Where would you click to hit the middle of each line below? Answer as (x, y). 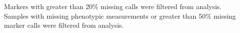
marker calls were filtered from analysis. (64, 25)
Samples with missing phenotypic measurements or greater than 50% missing (120, 16)
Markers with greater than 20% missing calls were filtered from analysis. (113, 6)
